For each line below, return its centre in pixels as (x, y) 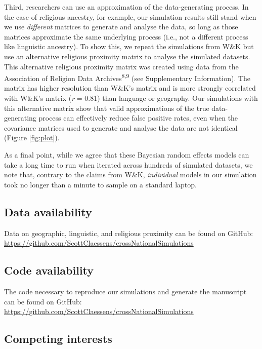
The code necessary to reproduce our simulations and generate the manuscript (125, 291)
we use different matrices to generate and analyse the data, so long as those (121, 27)
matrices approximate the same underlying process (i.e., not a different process (126, 36)
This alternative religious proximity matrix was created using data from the (121, 66)
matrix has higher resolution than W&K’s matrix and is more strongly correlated (130, 88)
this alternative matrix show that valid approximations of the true (107, 108)
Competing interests (58, 339)
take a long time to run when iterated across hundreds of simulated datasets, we (128, 164)
